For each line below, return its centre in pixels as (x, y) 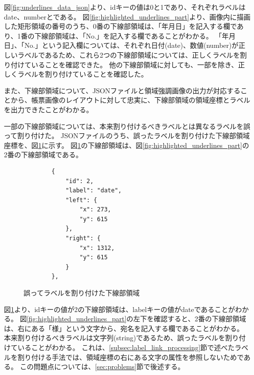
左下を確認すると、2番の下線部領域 (190, 319)
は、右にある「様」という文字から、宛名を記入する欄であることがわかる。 (124, 328)
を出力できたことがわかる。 (48, 109)
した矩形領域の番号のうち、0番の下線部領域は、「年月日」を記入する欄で (120, 26)
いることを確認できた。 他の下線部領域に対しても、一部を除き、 (135, 64)
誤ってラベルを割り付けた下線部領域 (82, 293)
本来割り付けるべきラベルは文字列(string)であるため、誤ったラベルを (115, 338)
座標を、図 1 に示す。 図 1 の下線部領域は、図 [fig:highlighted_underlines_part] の (127, 145)
